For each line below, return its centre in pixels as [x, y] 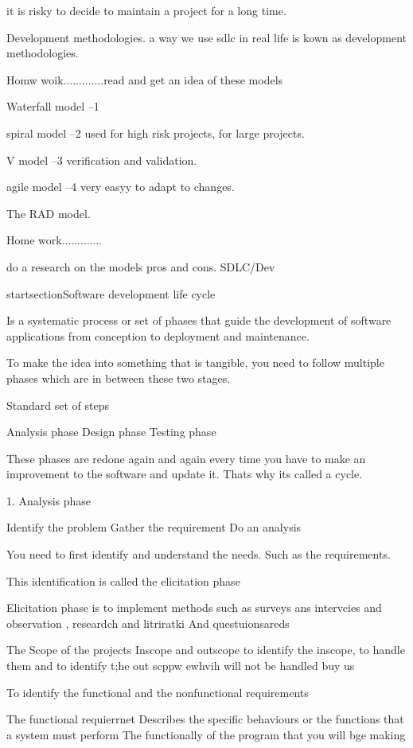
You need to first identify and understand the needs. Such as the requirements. [199, 554]
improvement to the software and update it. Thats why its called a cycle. [185, 474]
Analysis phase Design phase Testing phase [111, 432]
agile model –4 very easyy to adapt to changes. [121, 187]
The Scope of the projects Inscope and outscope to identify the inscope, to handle [206, 650]
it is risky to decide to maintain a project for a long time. [146, 10]
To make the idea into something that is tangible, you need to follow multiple [195, 362]
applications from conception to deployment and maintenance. [158, 335]
